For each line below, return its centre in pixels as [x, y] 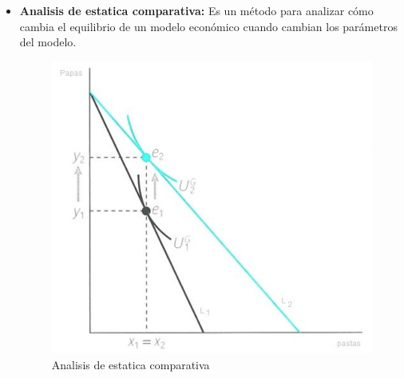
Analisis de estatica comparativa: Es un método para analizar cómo [196, 10]
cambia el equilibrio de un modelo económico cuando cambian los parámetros [208, 26]
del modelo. [48, 42]
